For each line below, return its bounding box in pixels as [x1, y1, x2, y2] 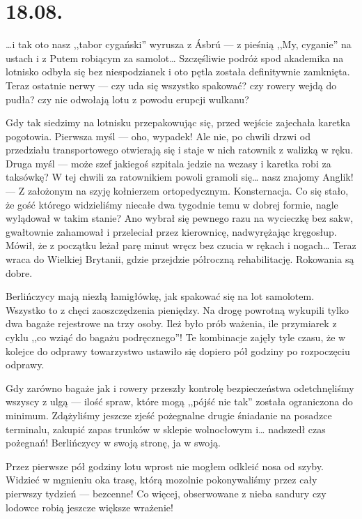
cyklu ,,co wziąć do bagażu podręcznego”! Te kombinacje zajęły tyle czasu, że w [6, 330, 346, 344]
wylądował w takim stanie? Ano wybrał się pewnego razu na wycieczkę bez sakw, [6, 211, 354, 225]
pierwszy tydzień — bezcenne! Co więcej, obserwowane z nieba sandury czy [6, 486, 326, 500]
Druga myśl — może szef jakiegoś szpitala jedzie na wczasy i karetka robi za [6, 156, 331, 170]
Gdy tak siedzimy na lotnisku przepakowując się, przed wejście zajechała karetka [6, 115, 351, 130]
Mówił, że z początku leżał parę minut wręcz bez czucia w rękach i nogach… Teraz [6, 238, 356, 253]
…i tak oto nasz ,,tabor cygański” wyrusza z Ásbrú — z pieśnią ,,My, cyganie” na [6, 37, 352, 52]
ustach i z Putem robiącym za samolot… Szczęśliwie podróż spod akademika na [6, 50, 344, 65]
